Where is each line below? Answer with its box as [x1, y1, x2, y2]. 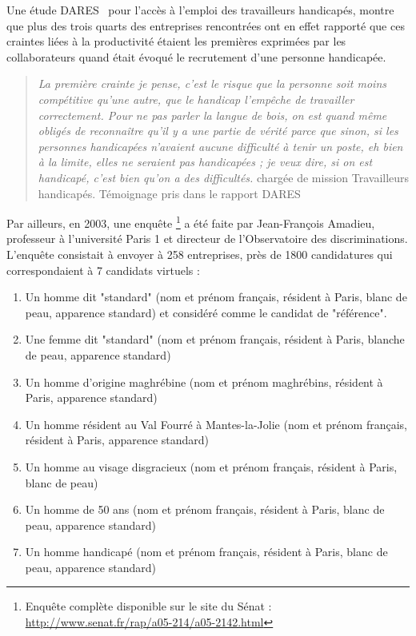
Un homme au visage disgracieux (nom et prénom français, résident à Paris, [25, 458, 398, 475]
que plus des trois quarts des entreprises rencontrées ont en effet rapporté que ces [6, 17, 405, 34]
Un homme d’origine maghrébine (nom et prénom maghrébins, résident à [25, 373, 383, 390]
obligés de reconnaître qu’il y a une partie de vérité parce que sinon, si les [38, 122, 398, 139]
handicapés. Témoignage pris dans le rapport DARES [38, 185, 301, 201]
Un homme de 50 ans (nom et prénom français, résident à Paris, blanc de [25, 501, 385, 518]
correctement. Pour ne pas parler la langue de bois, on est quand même [38, 106, 387, 123]
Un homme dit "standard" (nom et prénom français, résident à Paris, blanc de [25, 288, 407, 305]
